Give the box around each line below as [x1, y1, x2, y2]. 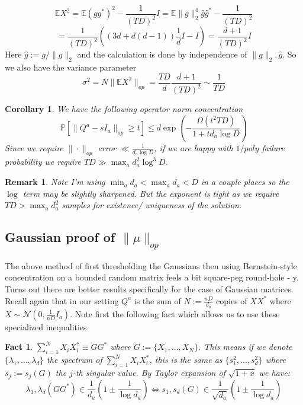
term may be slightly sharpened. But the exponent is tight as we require [22, 187, 279, 199]
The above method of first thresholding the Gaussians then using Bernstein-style [5, 259, 297, 272]
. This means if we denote [198, 340, 292, 353]
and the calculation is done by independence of [77, 48, 247, 60]
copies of [216, 294, 247, 307]
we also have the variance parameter [5, 61, 137, 74]
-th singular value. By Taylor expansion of [72, 366, 225, 379]
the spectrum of [47, 353, 102, 366]
